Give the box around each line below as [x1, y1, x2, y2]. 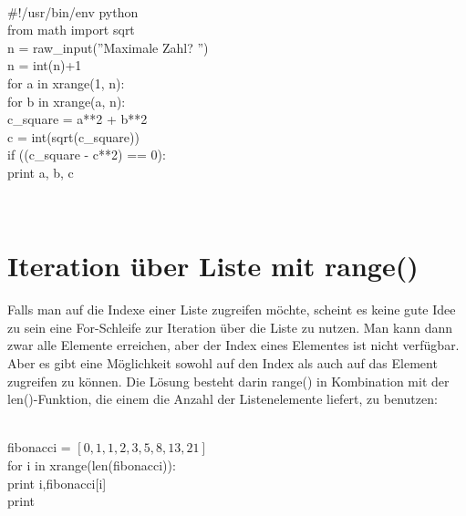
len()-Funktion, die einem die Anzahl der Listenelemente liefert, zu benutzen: [7, 389, 438, 408]
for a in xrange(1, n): [7, 73, 125, 92]
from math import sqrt [7, 20, 135, 39]
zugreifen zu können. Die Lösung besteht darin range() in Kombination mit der [7, 371, 450, 390]
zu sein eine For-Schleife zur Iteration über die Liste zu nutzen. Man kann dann [7, 317, 452, 336]
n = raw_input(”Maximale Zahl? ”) [7, 37, 209, 57]
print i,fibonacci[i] [7, 473, 107, 492]
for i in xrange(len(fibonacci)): [7, 456, 176, 474]
